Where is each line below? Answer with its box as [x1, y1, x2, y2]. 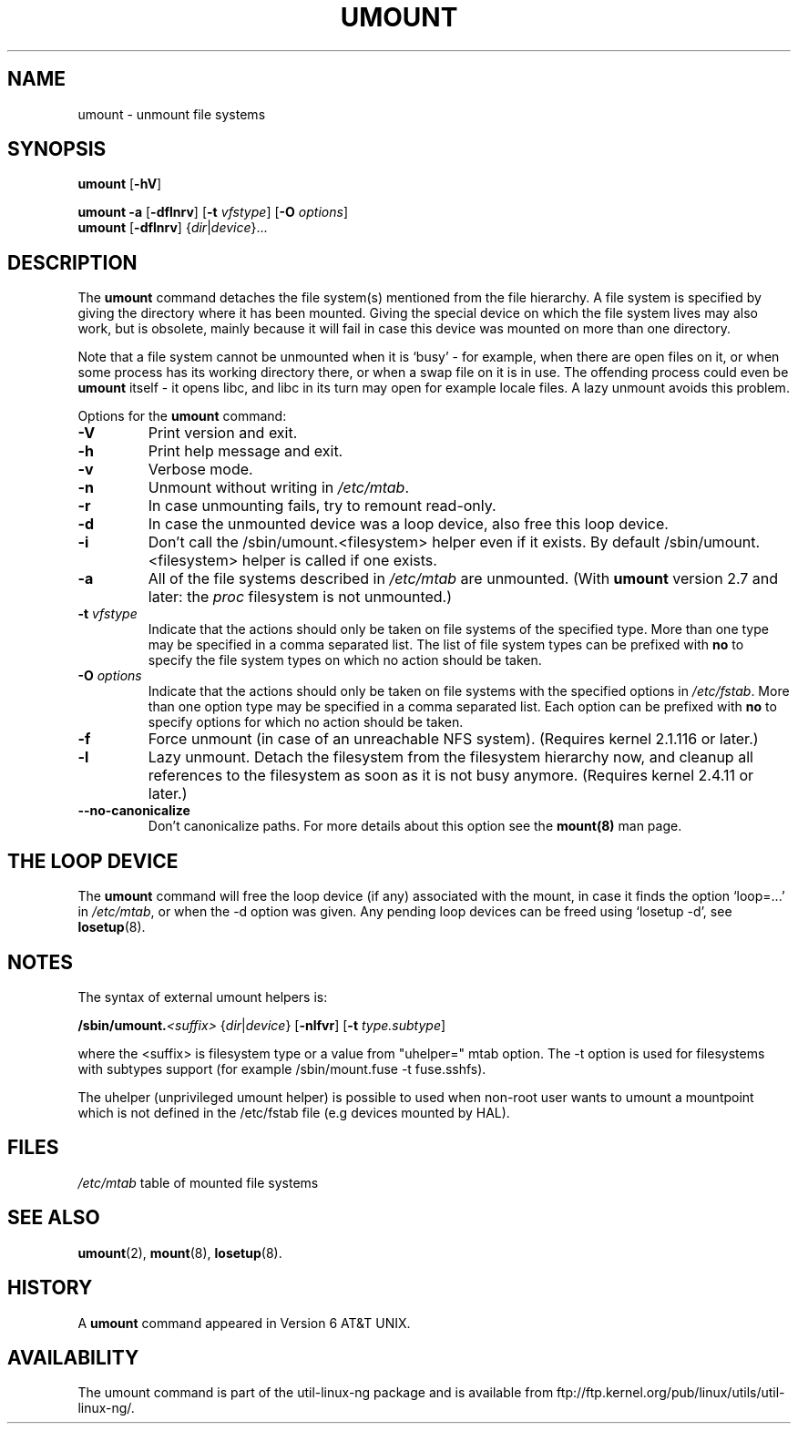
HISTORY [7, 1276, 93, 1300]
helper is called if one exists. [241, 551, 437, 570]
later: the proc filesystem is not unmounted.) [148, 588, 453, 607]
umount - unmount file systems [77, 106, 266, 122]
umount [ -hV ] [77, 176, 162, 192]
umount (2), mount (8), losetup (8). [77, 1244, 282, 1261]
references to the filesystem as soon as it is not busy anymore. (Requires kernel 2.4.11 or [148, 766, 754, 785]
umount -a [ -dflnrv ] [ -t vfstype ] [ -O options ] [77, 204, 348, 220]
